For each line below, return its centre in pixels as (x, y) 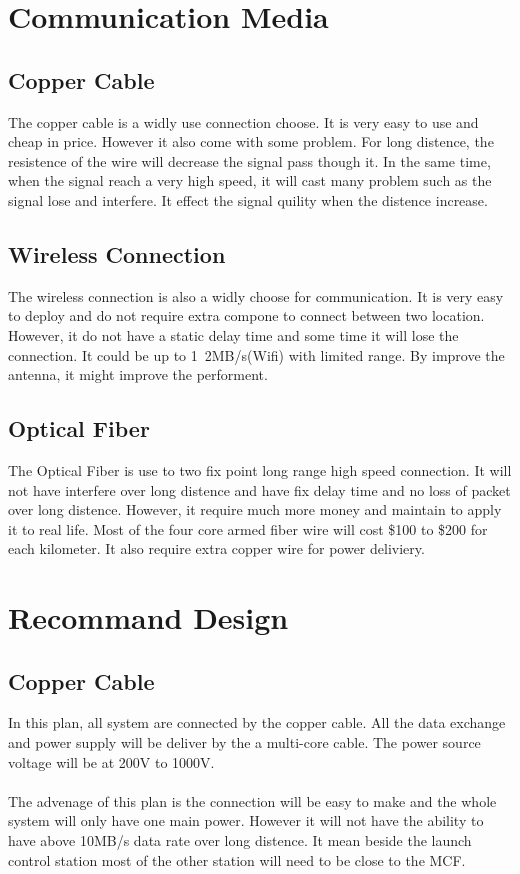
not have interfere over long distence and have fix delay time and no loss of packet (259, 489)
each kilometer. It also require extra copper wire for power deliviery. (216, 548)
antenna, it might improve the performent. (138, 374)
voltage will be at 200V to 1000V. (111, 761)
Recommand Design (148, 617)
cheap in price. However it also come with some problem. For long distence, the (251, 141)
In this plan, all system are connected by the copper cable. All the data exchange (257, 722)
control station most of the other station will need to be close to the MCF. (237, 859)
